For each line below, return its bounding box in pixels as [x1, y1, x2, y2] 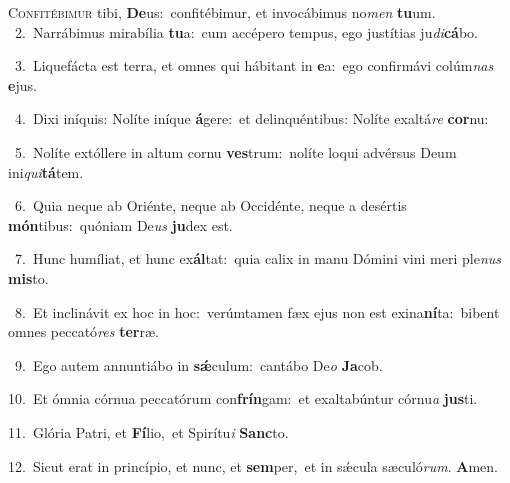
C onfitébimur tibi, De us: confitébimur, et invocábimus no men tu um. [8, 2, 436, 22]
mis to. [8, 267, 49, 288]
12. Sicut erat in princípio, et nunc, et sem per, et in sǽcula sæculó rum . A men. [8, 455, 498, 476]
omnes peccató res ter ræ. [8, 321, 159, 342]
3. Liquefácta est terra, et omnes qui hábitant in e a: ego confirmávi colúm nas [14, 55, 494, 76]
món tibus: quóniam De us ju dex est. [8, 214, 233, 235]
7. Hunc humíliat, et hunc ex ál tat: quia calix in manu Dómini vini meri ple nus [14, 248, 501, 269]
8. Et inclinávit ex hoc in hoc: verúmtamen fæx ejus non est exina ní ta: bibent [14, 301, 500, 322]
